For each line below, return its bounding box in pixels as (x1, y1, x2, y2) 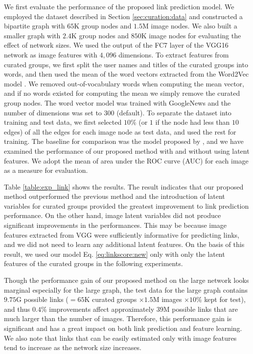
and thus (4, 303, 30, 314)
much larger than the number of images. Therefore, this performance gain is (4, 313, 232, 324)
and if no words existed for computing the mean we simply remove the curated (4, 88, 240, 98)
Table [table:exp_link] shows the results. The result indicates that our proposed (4, 181, 244, 191)
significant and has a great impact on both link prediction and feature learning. (4, 323, 242, 333)
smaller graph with (4, 30, 61, 40)
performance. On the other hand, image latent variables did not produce (4, 210, 221, 220)
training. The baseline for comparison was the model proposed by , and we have (4, 136, 244, 146)
